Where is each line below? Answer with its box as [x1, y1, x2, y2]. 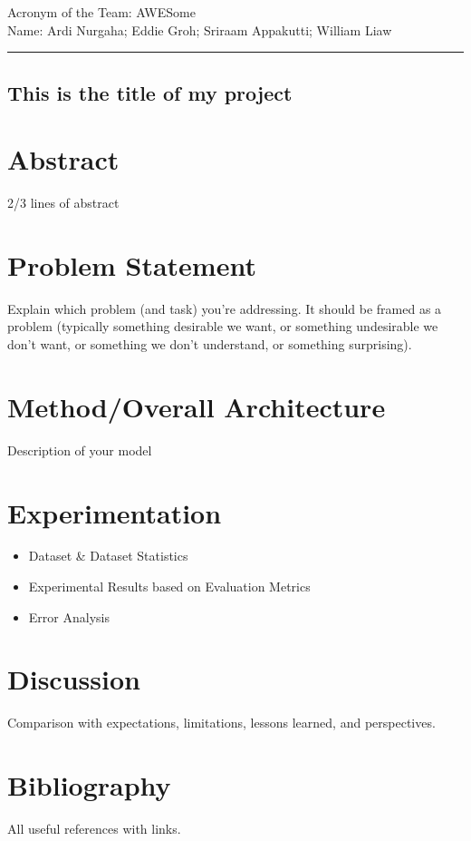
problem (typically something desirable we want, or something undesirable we [7, 317, 438, 336]
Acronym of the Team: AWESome [7, 3, 196, 21]
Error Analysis [28, 607, 110, 626]
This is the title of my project [7, 78, 293, 106]
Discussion [7, 660, 140, 698]
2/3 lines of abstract [7, 193, 120, 212]
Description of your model [7, 440, 152, 459]
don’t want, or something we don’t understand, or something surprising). [7, 335, 412, 353]
